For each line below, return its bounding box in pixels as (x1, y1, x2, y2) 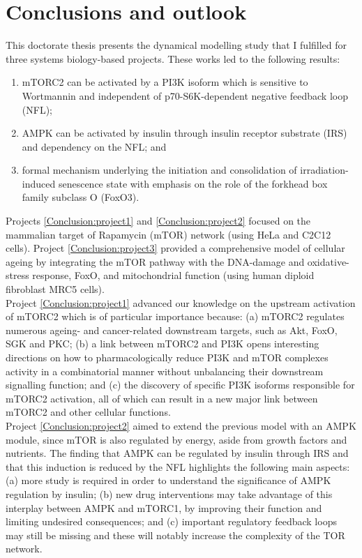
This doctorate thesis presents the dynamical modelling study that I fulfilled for (6, 38, 347, 52)
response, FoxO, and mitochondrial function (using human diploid (32, 268, 315, 282)
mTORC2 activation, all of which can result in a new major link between (6, 391, 318, 405)
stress (6, 268, 29, 282)
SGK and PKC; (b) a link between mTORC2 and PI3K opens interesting (6, 336, 319, 351)
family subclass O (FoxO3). (22, 190, 139, 204)
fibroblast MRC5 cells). (6, 282, 105, 296)
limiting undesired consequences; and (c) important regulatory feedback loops (6, 514, 337, 529)
